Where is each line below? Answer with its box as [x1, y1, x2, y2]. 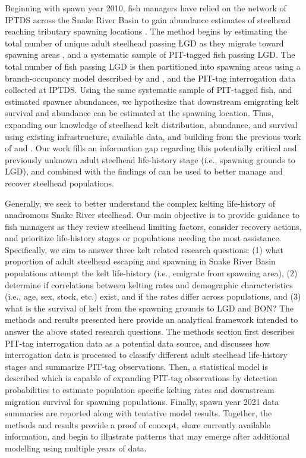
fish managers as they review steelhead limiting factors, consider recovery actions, [5, 220, 302, 232]
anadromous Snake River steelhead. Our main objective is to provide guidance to [5, 208, 300, 221]
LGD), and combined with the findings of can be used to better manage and [5, 165, 283, 177]
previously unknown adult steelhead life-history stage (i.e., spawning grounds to [5, 153, 295, 166]
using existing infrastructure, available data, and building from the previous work [5, 130, 301, 142]
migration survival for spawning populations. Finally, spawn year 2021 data [5, 395, 279, 407]
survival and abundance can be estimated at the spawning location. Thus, [5, 107, 274, 119]
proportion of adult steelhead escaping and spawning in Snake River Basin [5, 255, 276, 267]
